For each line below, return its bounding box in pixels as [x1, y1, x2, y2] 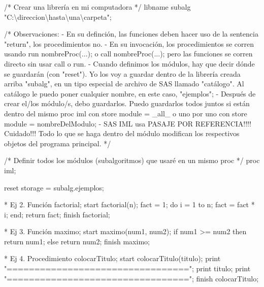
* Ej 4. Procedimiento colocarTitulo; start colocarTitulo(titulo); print [4, 253, 221, 264]
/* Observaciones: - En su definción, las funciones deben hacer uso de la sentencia [4, 28, 258, 39]
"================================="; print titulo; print [4, 263, 251, 274]
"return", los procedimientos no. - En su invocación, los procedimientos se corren [4, 38, 254, 49]
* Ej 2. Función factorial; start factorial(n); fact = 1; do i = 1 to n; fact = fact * [4, 199, 255, 210]
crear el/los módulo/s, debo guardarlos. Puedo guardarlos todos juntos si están [4, 98, 250, 109]
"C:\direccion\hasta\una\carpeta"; [4, 11, 112, 22]
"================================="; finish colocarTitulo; [4, 273, 259, 283]
